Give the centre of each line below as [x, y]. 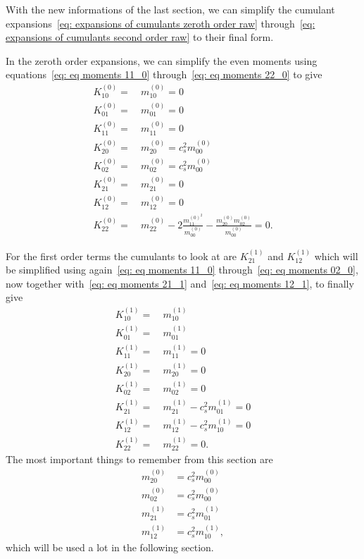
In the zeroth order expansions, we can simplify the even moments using [162, 60]
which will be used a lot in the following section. [110, 547]
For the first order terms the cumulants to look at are [121, 256]
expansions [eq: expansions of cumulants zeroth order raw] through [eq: [161, 23]
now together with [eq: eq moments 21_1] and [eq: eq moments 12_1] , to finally [180, 283]
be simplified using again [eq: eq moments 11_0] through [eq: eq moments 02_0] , [182, 270]
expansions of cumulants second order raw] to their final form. [140, 37]
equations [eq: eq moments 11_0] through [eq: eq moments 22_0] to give [164, 74]
